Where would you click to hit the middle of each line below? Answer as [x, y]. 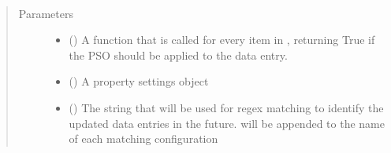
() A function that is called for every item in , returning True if [222, 40]
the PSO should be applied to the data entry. [178, 55]
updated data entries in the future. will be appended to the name [227, 123]
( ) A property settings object [139, 81]
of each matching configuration [143, 138]
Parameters [46, 13]
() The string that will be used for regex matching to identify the [226, 107]
